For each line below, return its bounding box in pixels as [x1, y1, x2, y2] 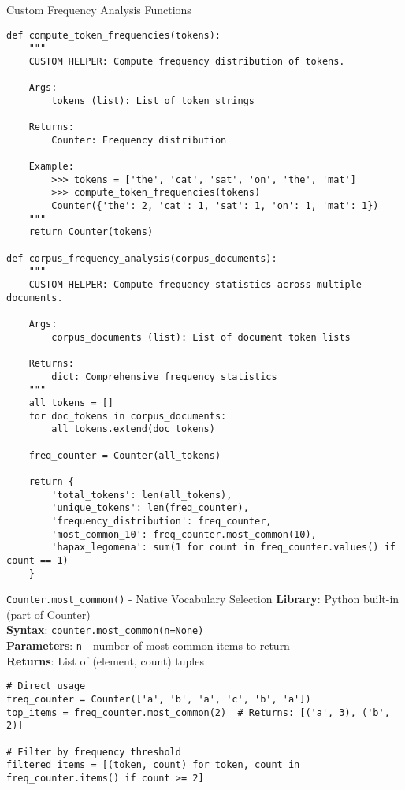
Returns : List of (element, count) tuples [6, 652, 204, 669]
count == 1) [6, 554, 69, 566]
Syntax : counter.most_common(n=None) [6, 621, 204, 638]
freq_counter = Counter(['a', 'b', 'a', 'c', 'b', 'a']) [6, 693, 311, 705]
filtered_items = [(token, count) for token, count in [6, 759, 300, 771]
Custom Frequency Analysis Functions [6, 2, 191, 17]
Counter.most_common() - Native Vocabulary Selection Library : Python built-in [6, 591, 399, 607]
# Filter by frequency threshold [6, 746, 181, 758]
